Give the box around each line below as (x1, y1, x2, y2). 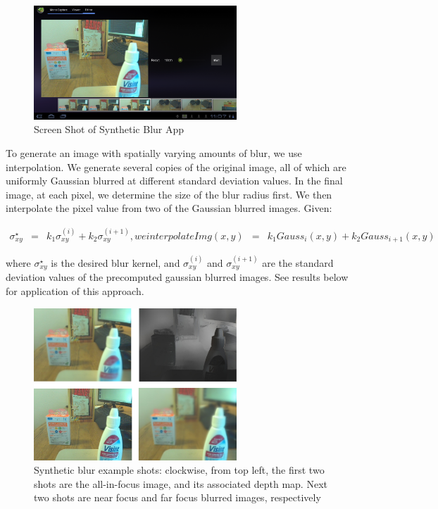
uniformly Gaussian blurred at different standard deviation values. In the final (6, 173, 343, 188)
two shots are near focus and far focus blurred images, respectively (34, 490, 321, 505)
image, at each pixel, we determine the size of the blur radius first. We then (6, 187, 332, 201)
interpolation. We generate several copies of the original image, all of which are (6, 159, 346, 174)
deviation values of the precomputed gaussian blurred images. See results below (6, 270, 349, 284)
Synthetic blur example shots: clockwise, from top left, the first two (34, 463, 325, 477)
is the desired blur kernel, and (51, 255, 180, 270)
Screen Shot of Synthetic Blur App (34, 122, 184, 137)
